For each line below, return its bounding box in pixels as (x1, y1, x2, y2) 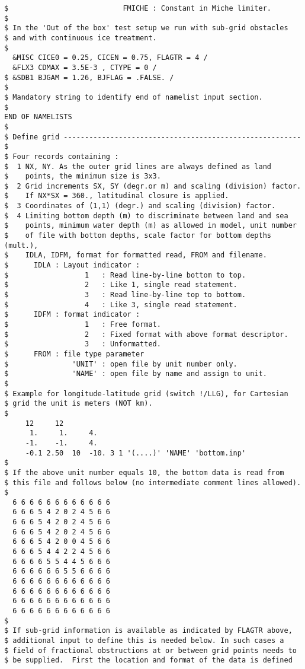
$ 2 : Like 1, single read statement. (4, 281, 237, 289)
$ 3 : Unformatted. (4, 340, 161, 349)
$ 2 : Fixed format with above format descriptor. (4, 330, 288, 339)
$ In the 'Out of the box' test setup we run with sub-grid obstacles (4, 24, 288, 33)
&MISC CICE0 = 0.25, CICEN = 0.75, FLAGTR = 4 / (12, 53, 208, 62)
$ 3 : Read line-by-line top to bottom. (4, 291, 246, 300)
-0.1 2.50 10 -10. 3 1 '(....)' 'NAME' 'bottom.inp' (25, 448, 246, 457)
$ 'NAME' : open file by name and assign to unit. (4, 369, 267, 378)
